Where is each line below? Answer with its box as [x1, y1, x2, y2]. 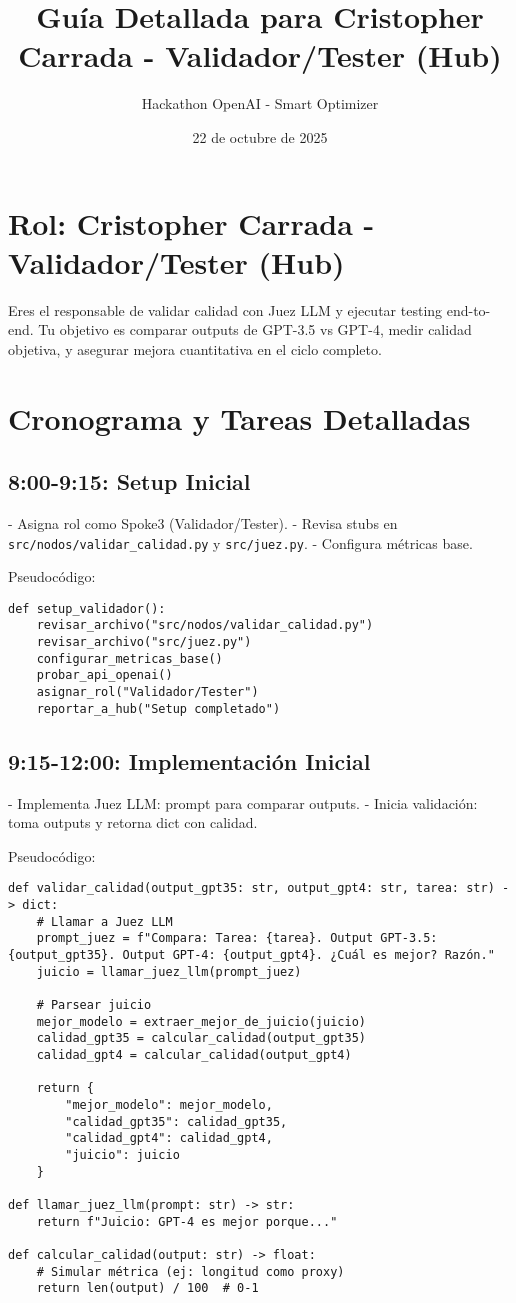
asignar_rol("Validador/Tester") [36, 685, 259, 700]
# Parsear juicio [36, 998, 152, 1012]
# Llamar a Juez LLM [36, 914, 173, 929]
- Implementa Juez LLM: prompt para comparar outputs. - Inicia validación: [8, 792, 478, 813]
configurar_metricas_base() [36, 651, 223, 666]
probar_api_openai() [36, 668, 173, 683]
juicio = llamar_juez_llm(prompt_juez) [36, 964, 302, 979]
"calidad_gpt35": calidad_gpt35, [65, 1114, 288, 1129]
